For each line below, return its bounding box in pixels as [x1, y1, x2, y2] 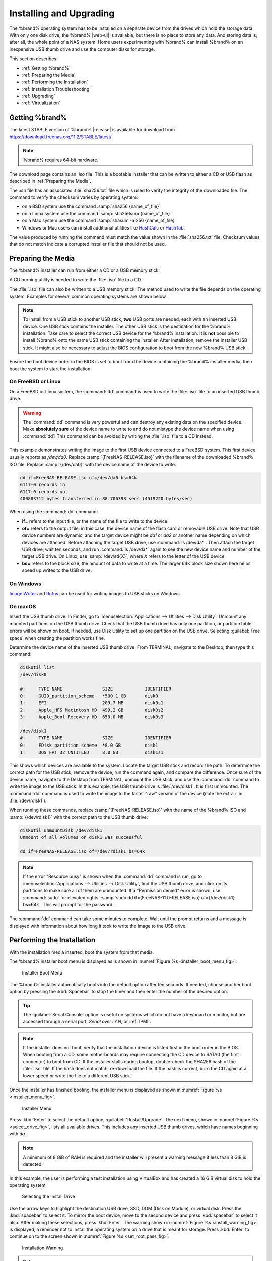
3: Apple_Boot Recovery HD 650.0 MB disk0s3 [20, 714, 164, 720]
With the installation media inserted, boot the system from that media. [9, 949, 154, 955]
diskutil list [20, 665, 55, 670]
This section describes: [9, 55, 58, 62]
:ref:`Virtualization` [22, 100, 60, 106]
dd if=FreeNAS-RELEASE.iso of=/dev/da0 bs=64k [20, 475, 137, 480]
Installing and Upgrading [9, 8, 115, 19]
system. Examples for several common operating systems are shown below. [9, 293, 167, 299]
